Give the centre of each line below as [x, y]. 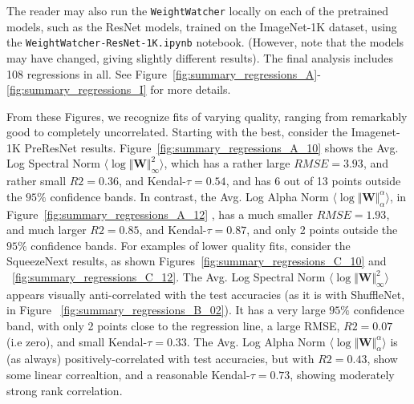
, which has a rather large [227, 163]
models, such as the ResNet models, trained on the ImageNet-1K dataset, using [202, 26]
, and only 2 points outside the [322, 230]
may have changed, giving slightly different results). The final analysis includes [200, 57]
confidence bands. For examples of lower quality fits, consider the [191, 245]
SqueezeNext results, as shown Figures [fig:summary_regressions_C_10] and [197, 261]
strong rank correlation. [65, 390]
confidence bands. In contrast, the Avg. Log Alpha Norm [189, 196]
